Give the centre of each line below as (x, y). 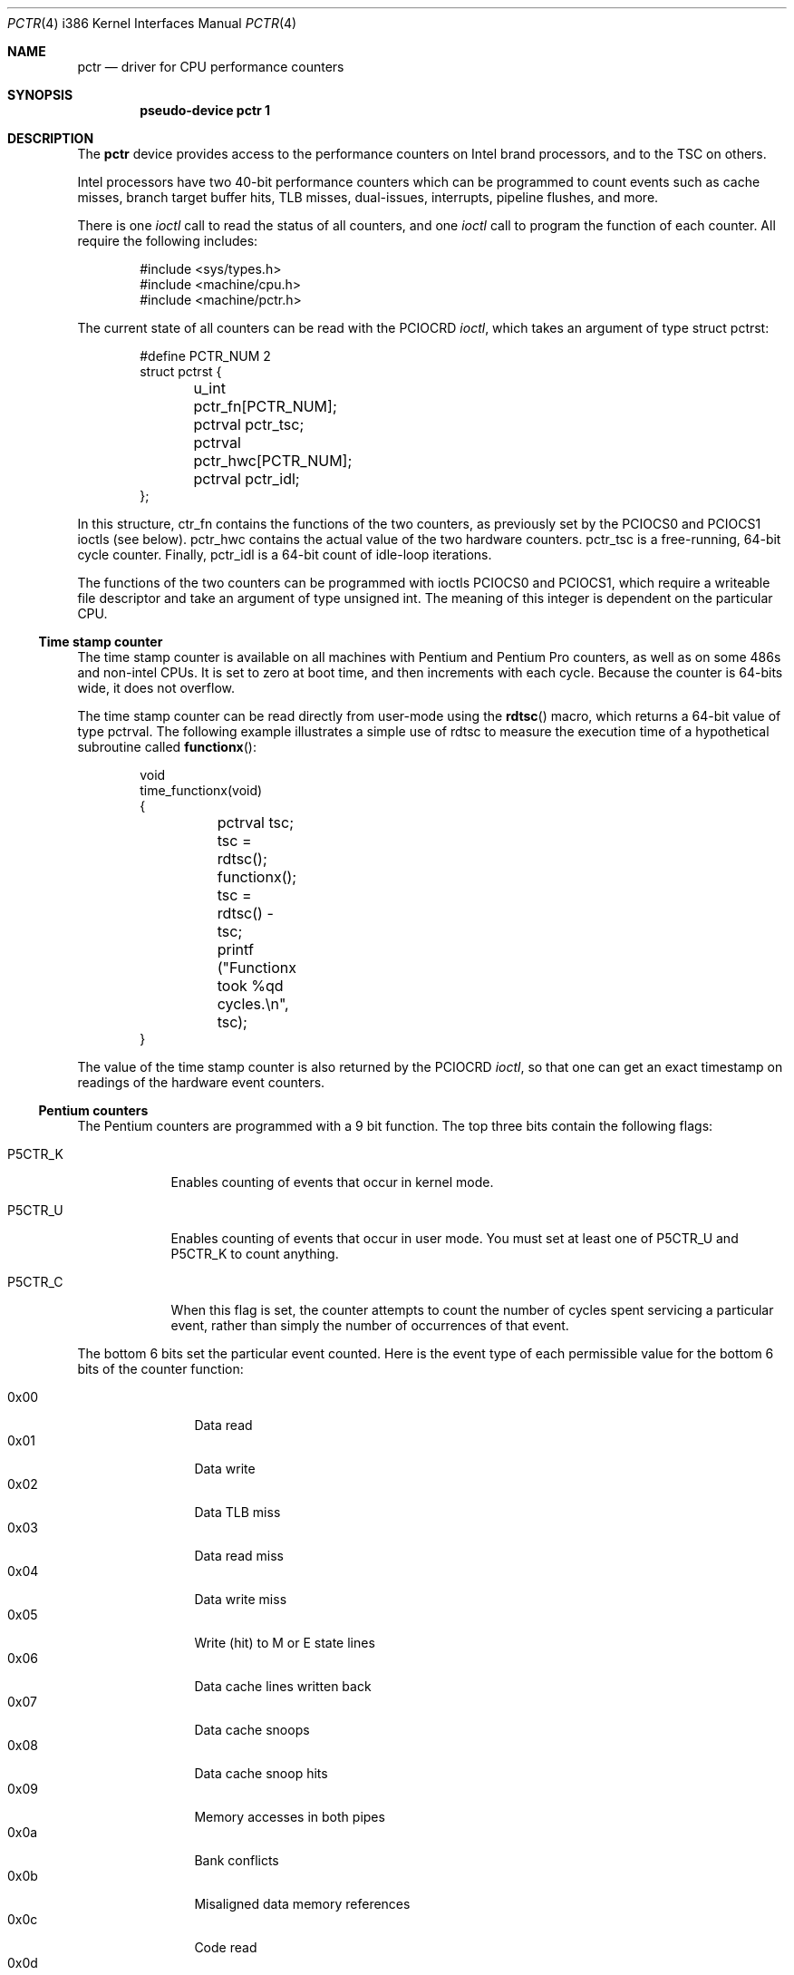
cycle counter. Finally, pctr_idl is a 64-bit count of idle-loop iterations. (285, 555)
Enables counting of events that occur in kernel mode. (332, 1182)
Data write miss (241, 1599)
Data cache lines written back (283, 1686)
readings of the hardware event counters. (201, 1082)
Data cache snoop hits (261, 1773)
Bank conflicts (237, 1860)
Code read (226, 1947)
